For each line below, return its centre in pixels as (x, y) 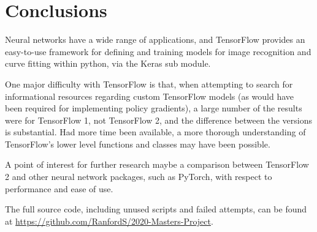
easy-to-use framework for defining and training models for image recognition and (158, 51)
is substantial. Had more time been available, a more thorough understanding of (155, 132)
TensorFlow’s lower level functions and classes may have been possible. (138, 144)
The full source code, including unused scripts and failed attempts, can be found (156, 209)
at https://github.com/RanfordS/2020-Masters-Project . (109, 221)
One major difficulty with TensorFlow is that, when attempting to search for (149, 84)
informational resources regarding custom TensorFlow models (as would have (150, 96)
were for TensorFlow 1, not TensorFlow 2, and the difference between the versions (158, 120)
